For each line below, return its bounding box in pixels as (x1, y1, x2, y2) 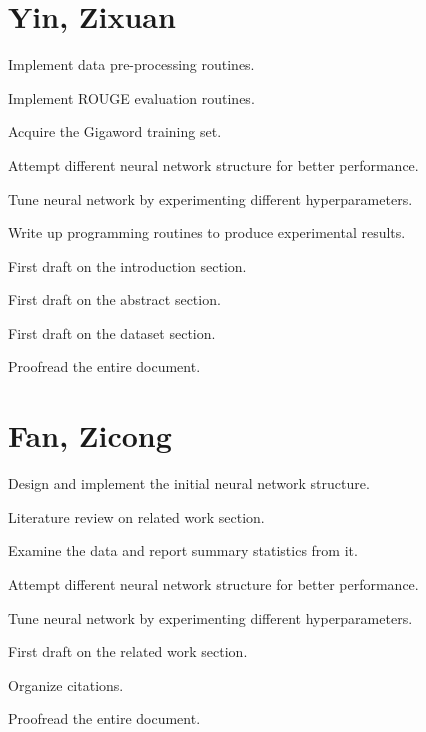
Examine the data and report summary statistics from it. (8, 540, 358, 561)
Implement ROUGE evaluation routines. (8, 87, 255, 108)
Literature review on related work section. (8, 506, 265, 527)
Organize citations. (8, 674, 124, 695)
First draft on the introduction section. (8, 255, 247, 276)
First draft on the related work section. (8, 641, 248, 662)
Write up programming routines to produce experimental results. (8, 222, 406, 243)
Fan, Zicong (8, 415, 172, 456)
